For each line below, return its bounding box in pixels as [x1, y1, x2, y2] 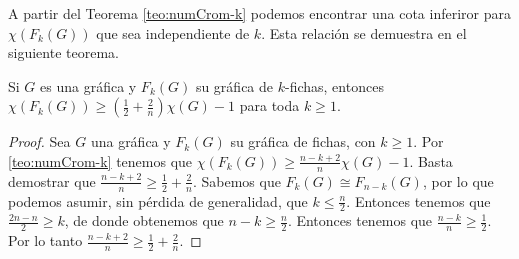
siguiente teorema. [8, 42, 119, 63]
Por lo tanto [8, 230, 83, 251]
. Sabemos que [192, 170, 281, 191]
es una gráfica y [40, 75, 137, 96]
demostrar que [8, 170, 96, 191]
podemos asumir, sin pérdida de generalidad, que [8, 190, 308, 211]
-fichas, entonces [284, 75, 384, 96]
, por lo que [422, 170, 494, 191]
